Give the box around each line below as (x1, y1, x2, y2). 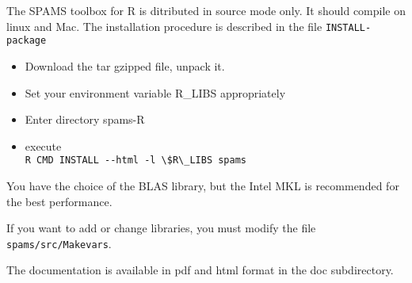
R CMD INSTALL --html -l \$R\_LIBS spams (25, 155, 246, 166)
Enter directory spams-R (25, 111, 145, 128)
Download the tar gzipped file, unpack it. (25, 57, 225, 74)
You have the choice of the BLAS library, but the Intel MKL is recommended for (6, 177, 399, 193)
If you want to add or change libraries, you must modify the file (6, 220, 316, 236)
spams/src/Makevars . (6, 235, 112, 251)
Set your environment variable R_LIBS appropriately (25, 84, 286, 101)
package (6, 35, 47, 47)
